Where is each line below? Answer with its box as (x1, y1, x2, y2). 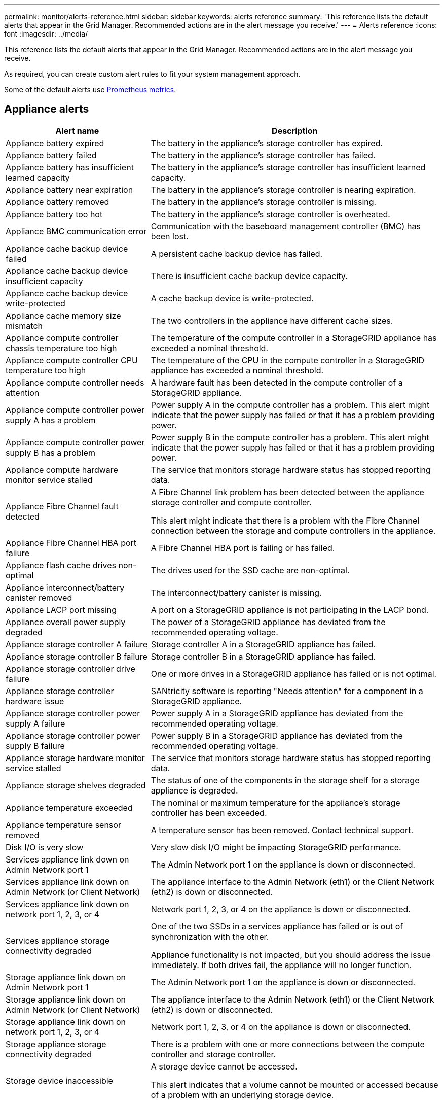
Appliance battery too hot (6, 209, 103, 219)
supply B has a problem (6, 447, 95, 458)
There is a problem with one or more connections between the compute (151, 1039, 425, 1049)
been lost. (151, 231, 189, 241)
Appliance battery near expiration (6, 184, 133, 195)
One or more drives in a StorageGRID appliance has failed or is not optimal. (151, 668, 437, 679)
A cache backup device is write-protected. (151, 293, 314, 303)
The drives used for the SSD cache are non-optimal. (151, 565, 350, 575)
